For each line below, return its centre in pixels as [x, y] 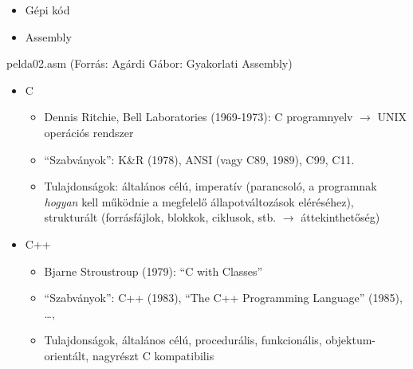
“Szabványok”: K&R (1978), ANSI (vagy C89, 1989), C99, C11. [199, 159]
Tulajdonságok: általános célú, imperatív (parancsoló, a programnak [210, 186]
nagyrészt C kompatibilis [153, 355]
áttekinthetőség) [340, 217]
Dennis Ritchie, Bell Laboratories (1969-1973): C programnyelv [199, 117]
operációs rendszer [89, 132]
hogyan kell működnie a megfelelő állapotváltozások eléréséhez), [199, 201]
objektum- [350, 340]
